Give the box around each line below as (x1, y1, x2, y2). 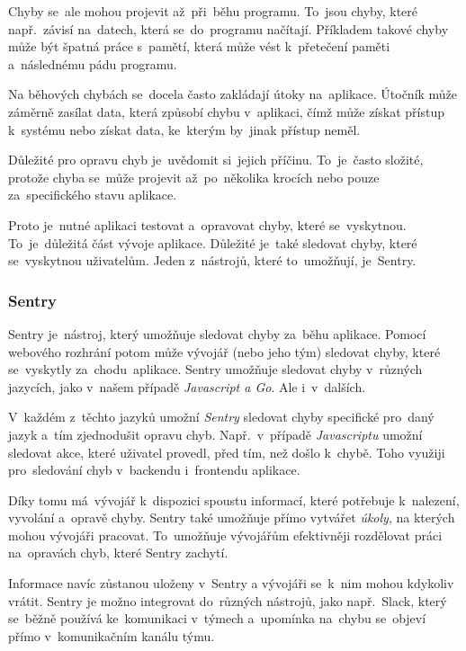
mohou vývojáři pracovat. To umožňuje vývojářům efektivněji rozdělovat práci (8, 525, 443, 544)
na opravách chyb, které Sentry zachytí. (8, 543, 229, 562)
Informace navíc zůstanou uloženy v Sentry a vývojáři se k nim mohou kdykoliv (8, 574, 454, 593)
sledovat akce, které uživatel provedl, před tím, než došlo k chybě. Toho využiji (8, 442, 445, 461)
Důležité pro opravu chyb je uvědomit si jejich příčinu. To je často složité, (8, 150, 424, 169)
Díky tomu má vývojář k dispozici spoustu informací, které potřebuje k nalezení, (8, 490, 460, 509)
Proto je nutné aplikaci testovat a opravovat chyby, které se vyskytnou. (8, 215, 407, 234)
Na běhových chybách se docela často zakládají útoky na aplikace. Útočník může (8, 85, 458, 103)
